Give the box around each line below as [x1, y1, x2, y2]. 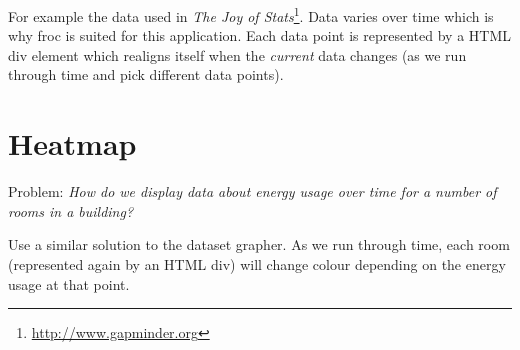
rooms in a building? [8, 200, 134, 221]
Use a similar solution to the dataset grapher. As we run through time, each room [8, 234, 510, 255]
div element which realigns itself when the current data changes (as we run [8, 44, 467, 65]
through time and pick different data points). [8, 64, 284, 85]
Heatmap [8, 123, 137, 164]
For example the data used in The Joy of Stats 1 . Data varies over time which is [8, 3, 494, 26]
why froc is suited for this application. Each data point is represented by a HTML [8, 25, 512, 46]
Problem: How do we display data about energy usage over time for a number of [8, 181, 497, 202]
